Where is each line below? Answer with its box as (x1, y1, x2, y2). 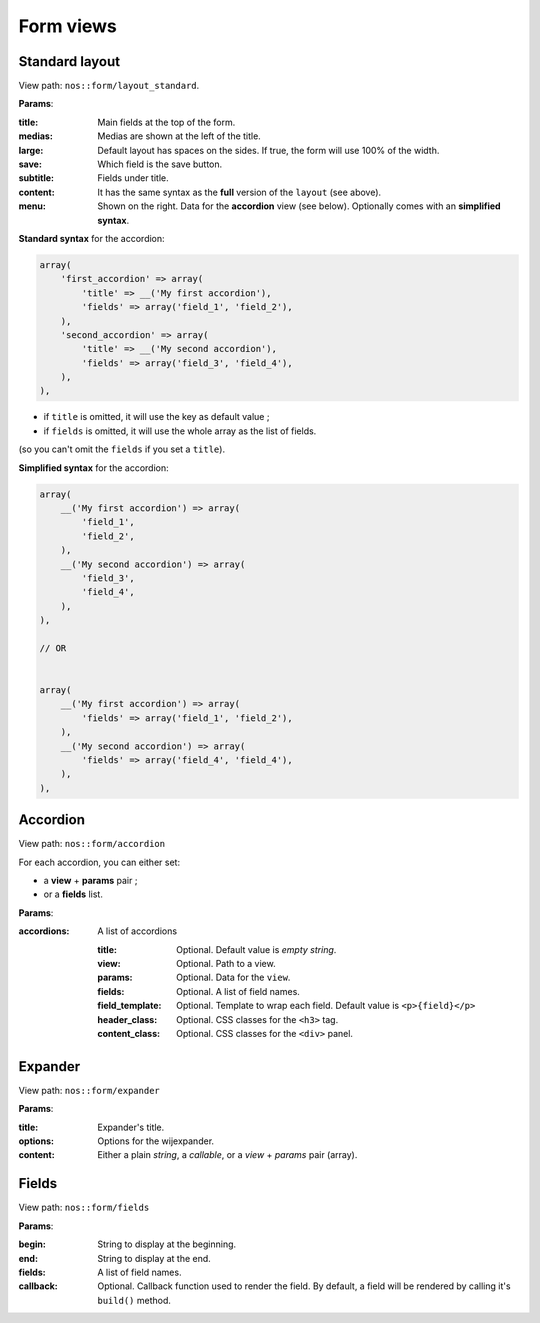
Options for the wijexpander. (97, 1135, 215, 1147)
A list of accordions (97, 925, 178, 937)
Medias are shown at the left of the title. (97, 130, 262, 142)
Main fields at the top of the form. (97, 116, 236, 128)
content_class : (97, 1028, 160, 1039)
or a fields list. (43, 888, 104, 900)
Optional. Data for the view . (176, 971, 291, 984)
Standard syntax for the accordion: (18, 232, 165, 244)
